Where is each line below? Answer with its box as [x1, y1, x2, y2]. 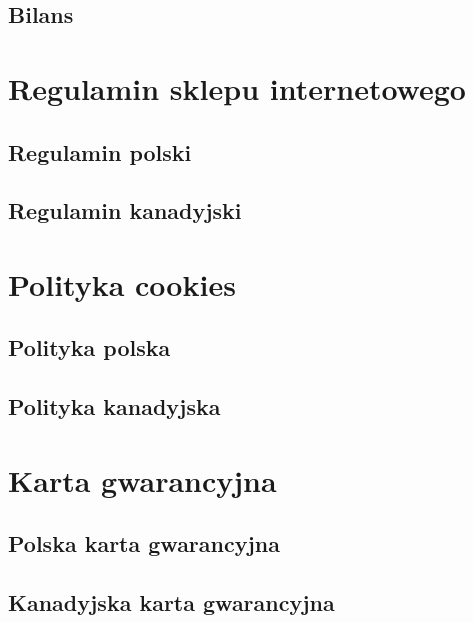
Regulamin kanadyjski [8, 195, 242, 226]
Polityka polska [8, 332, 171, 363]
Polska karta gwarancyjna [8, 528, 280, 559]
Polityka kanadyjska [8, 391, 221, 422]
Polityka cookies [8, 263, 236, 304]
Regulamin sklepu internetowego [8, 67, 466, 108]
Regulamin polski [8, 136, 192, 167]
